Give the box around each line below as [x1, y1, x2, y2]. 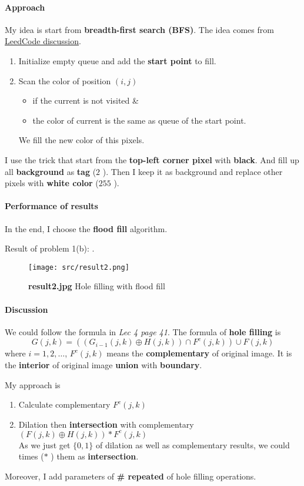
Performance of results [5, 200, 98, 212]
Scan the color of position [18, 74, 111, 87]
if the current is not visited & [32, 94, 139, 107]
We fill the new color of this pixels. [18, 134, 145, 146]
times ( [18, 450, 44, 462]
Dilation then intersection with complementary [18, 418, 194, 430]
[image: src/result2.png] [28, 263, 129, 272]
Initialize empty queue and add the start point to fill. [18, 54, 216, 67]
